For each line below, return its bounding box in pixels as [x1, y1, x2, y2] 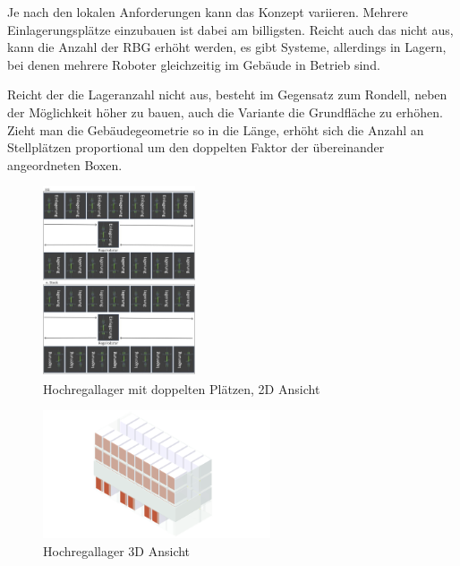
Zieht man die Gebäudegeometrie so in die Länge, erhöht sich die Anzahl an [7, 120, 424, 139]
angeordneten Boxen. [7, 155, 123, 174]
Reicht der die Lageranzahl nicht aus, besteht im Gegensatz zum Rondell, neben [7, 85, 447, 104]
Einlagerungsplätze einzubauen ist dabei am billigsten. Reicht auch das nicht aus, [7, 20, 454, 39]
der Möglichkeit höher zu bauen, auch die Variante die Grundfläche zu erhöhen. [7, 102, 443, 121]
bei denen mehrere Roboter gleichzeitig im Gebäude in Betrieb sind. [7, 55, 380, 73]
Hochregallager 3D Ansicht [43, 542, 191, 561]
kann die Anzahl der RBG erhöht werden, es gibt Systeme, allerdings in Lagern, [7, 38, 447, 56]
